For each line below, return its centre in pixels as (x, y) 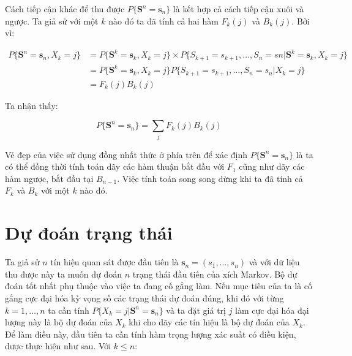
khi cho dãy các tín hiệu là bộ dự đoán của (209, 322)
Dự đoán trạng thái (89, 233)
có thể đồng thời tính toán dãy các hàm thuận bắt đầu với (115, 166)
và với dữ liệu (274, 262)
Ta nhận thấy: (32, 105)
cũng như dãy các (272, 166)
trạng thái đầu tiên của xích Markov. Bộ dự (215, 274)
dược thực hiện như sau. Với (58, 346)
